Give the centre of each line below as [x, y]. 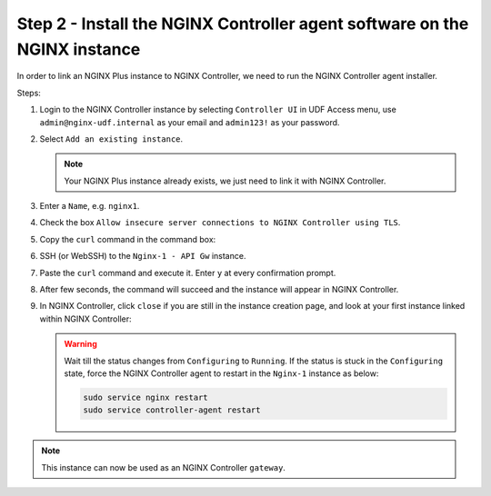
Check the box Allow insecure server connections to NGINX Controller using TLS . [220, 223]
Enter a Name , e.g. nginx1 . [90, 206]
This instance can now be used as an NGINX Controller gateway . [164, 467]
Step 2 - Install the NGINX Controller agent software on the [243, 24]
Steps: [29, 93]
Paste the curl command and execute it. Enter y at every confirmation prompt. [188, 273]
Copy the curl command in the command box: [128, 239]
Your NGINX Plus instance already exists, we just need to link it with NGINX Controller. [225, 181]
